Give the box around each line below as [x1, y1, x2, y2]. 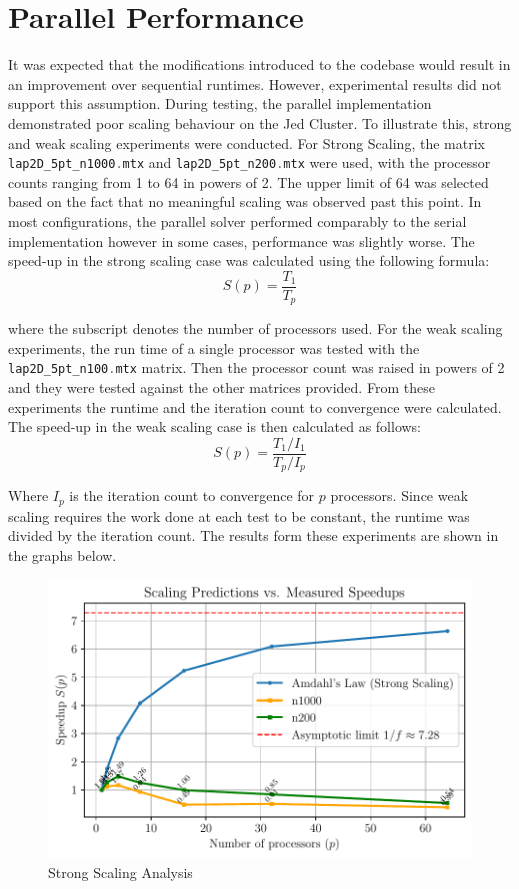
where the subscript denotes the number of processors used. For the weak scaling [8, 318, 503, 339]
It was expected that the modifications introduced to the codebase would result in [8, 54, 511, 75]
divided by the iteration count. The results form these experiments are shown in [8, 525, 499, 546]
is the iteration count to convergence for [69, 485, 315, 506]
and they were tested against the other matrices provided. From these [8, 377, 435, 398]
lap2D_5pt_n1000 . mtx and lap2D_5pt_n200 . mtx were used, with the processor [8, 152, 491, 173]
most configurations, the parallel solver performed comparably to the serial [8, 210, 467, 231]
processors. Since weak [330, 485, 469, 506]
